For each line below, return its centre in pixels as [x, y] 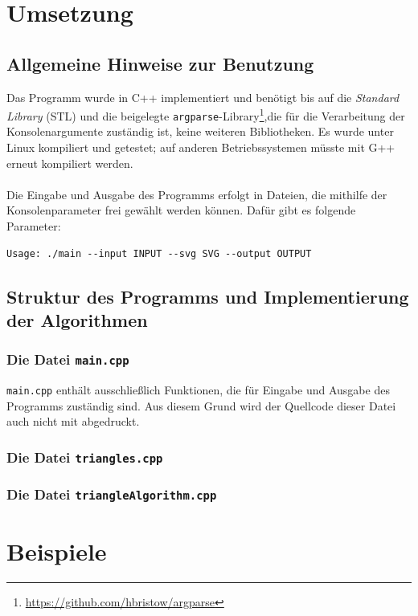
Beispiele [57, 551]
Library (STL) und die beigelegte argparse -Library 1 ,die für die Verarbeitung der [206, 114]
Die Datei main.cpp [68, 359]
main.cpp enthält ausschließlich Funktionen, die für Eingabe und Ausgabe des [198, 390]
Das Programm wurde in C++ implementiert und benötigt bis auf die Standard [203, 97]
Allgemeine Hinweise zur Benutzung [160, 63]
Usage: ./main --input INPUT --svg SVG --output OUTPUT [159, 253]
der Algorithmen [77, 320]
